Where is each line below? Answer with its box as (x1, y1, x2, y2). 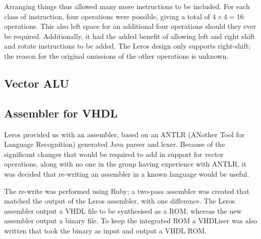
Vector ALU (4, 75, 69, 91)
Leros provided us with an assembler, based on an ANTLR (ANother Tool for (4, 129, 245, 139)
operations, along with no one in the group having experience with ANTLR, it (4, 158, 247, 169)
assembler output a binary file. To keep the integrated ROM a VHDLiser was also (4, 215, 257, 226)
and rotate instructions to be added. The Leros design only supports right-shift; (4, 41, 251, 51)
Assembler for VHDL (4, 105, 118, 121)
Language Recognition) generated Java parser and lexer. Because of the (4, 139, 225, 149)
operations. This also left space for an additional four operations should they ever (4, 21, 256, 31)
